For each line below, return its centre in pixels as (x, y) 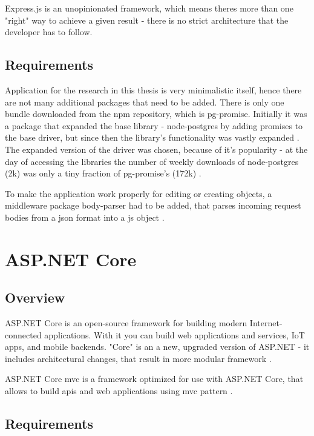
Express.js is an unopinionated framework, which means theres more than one (149, 8)
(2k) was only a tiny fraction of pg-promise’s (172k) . (103, 173)
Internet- (266, 323)
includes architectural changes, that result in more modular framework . (138, 358)
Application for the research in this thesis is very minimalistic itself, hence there (153, 89)
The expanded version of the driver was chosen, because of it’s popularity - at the (156, 149)
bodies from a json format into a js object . (85, 217)
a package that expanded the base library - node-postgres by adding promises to (154, 125)
